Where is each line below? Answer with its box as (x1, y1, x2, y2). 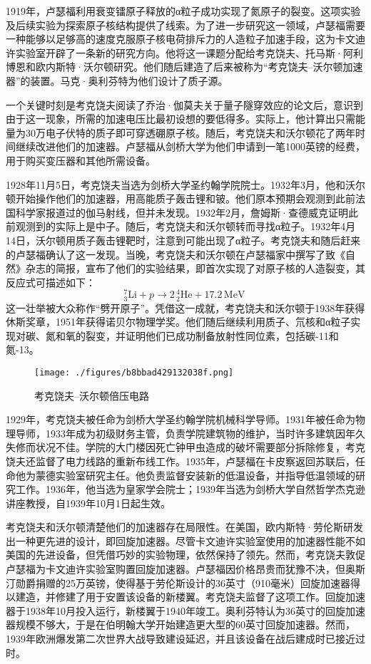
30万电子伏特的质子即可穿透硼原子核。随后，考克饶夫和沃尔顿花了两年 (25, 125, 355, 140)
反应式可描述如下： (6, 274, 96, 289)
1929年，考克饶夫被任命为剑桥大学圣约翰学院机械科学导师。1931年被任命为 (6, 412, 355, 427)
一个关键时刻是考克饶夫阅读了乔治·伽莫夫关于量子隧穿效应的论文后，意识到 (6, 97, 363, 112)
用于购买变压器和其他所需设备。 (6, 152, 156, 167)
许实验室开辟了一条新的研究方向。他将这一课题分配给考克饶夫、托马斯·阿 (6, 45, 353, 60)
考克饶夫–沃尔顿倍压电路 (34, 388, 149, 403)
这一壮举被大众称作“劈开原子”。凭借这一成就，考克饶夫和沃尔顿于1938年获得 (6, 300, 365, 315)
